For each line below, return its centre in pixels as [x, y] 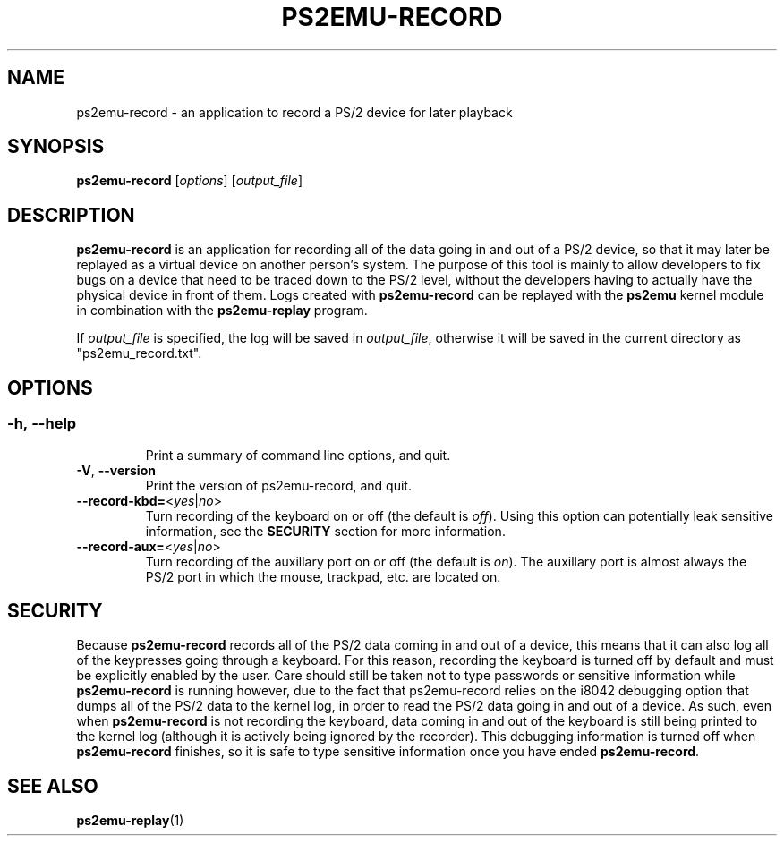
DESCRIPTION [71, 215]
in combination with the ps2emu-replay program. [222, 311]
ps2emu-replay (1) [130, 821]
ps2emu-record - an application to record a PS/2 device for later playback [294, 112]
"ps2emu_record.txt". [139, 353]
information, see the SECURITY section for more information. [325, 531]
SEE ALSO [53, 786]
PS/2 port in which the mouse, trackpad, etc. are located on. [323, 576]
